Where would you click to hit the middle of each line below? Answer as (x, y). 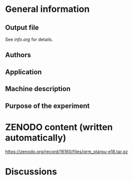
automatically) (36, 137)
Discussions (31, 171)
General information (47, 9)
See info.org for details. (29, 39)
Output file (22, 28)
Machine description (38, 89)
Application (24, 72)
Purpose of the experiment (48, 106)
